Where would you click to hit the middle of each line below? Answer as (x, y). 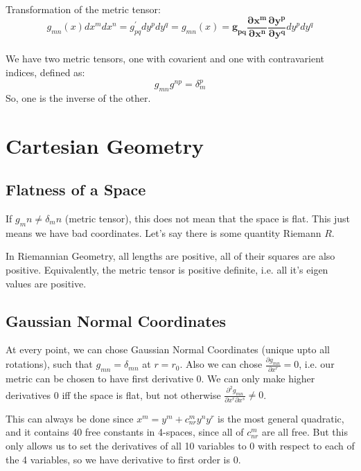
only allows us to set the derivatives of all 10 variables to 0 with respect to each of (180, 445)
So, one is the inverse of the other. (78, 97)
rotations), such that (49, 364)
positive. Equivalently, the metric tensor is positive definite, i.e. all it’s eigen (167, 269)
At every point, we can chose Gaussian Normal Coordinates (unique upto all (168, 349)
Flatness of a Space (76, 189)
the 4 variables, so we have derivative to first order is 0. (123, 459)
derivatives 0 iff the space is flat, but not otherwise (113, 394)
